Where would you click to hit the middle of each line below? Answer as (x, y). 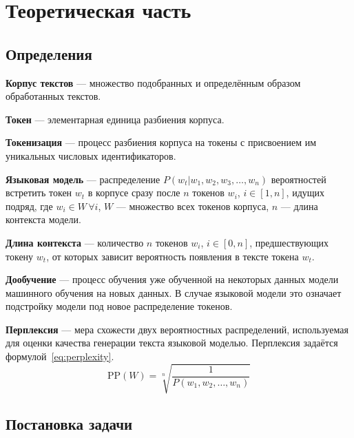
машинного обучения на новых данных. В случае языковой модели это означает (174, 292)
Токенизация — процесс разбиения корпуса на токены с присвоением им (161, 142)
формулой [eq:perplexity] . (60, 356)
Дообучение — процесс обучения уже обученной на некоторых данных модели (172, 279)
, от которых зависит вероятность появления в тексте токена (173, 256)
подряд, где (29, 206)
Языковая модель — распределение (83, 179)
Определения (49, 53)
